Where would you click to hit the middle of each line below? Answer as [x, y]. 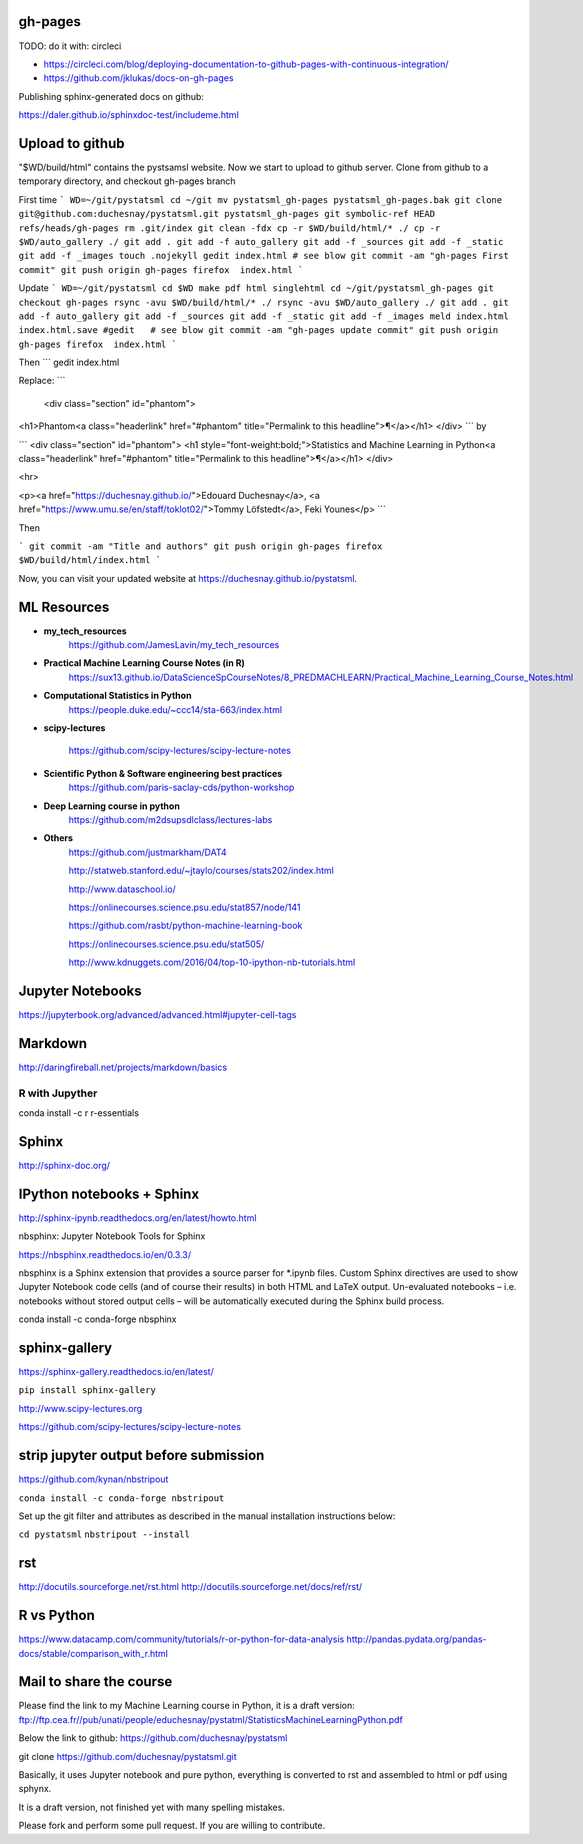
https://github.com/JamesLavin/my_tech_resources [174, 645]
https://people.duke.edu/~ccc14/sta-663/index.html [175, 709]
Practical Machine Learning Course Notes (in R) [144, 663]
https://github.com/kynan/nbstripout [93, 1479]
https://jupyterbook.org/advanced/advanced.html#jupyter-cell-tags [157, 1014]
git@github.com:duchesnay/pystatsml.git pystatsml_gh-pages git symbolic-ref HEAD [226, 214]
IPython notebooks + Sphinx [109, 1193]
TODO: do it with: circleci [70, 46]
